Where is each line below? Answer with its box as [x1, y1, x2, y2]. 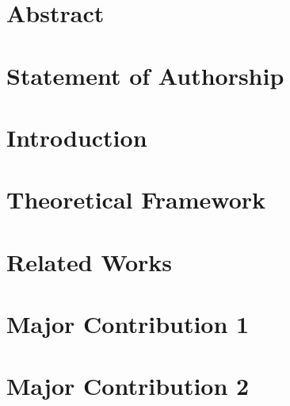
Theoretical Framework [6, 183, 266, 216]
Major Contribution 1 [6, 308, 250, 340]
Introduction [6, 121, 147, 153]
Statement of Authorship [6, 59, 284, 91]
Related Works [6, 245, 173, 278]
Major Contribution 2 [6, 370, 250, 402]
